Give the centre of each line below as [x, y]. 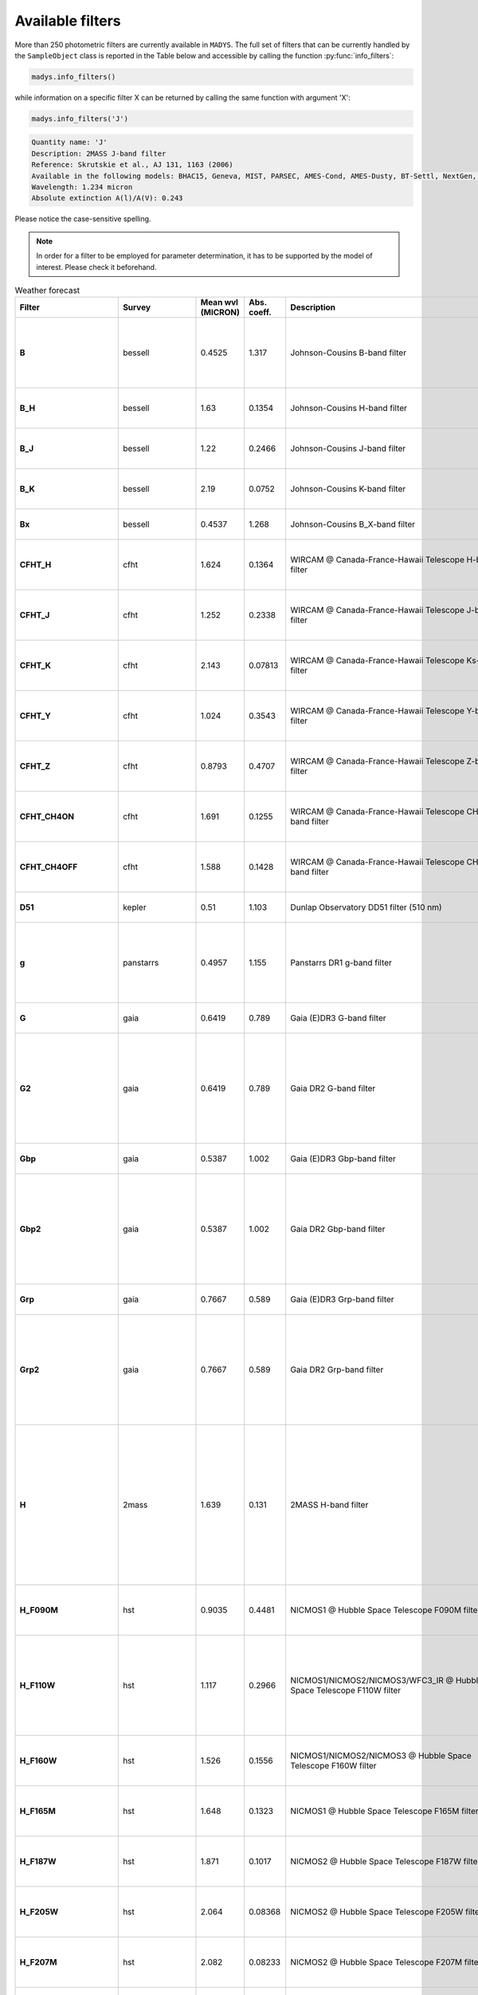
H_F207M [38, 1962]
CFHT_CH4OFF [49, 867]
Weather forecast [47, 290]
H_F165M [37, 1811]
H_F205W [39, 1912]
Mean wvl [219, 302]
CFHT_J [35, 615]
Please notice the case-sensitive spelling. [83, 219]
